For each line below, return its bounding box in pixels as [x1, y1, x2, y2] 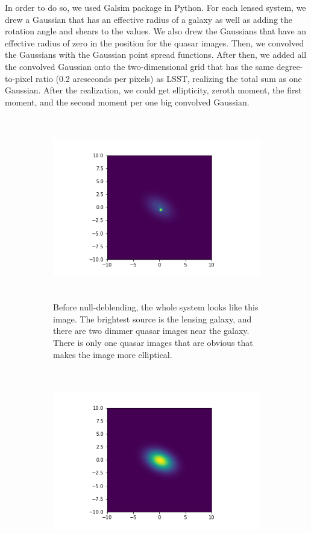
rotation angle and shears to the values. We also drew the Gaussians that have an [5, 25, 307, 37]
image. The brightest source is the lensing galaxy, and [53, 312, 252, 325]
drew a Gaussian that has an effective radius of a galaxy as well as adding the [5, 13, 292, 25]
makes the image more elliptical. [53, 348, 172, 360]
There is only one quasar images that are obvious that [53, 336, 253, 349]
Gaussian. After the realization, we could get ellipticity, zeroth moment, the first [5, 84, 302, 96]
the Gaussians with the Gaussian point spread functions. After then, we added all [5, 48, 307, 61]
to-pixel [5, 72, 33, 84]
